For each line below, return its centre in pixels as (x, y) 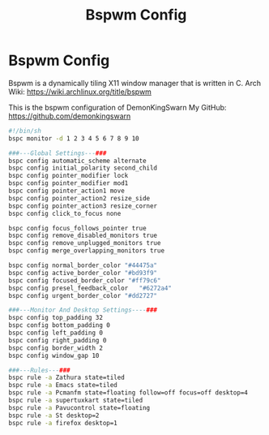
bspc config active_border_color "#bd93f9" (83, 273)
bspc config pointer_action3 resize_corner (83, 206)
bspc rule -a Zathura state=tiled (67, 378)
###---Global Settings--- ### (58, 153)
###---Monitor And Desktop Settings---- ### (83, 310)
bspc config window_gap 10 (54, 355)
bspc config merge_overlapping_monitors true (86, 251)
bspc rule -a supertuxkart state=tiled (76, 401)
